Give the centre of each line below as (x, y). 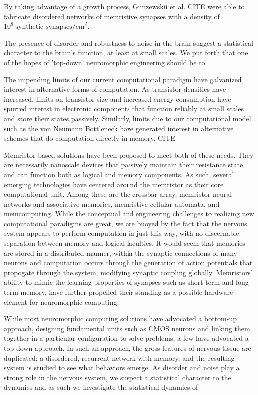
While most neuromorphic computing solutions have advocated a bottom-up (120, 318)
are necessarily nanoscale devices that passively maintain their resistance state (124, 165)
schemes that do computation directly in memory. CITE (90, 138)
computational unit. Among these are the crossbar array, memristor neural (118, 194)
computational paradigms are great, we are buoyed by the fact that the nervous (126, 223)
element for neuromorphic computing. (62, 301)
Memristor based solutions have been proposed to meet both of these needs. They (129, 155)
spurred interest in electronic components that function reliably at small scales (124, 109)
